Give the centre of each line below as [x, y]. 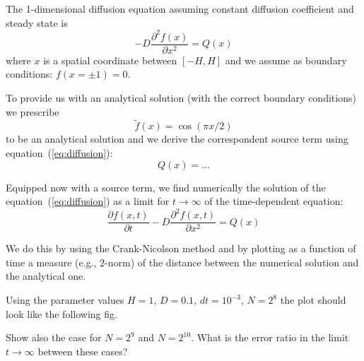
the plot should [313, 300]
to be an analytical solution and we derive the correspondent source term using [177, 139]
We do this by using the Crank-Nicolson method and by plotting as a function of [181, 248]
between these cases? [83, 351]
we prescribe [33, 111]
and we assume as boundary [286, 60]
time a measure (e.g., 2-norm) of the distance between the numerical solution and [182, 262]
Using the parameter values [65, 300]
